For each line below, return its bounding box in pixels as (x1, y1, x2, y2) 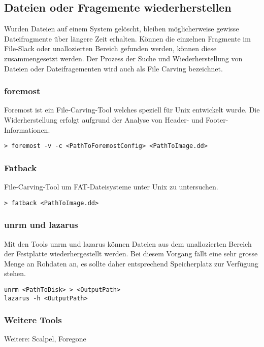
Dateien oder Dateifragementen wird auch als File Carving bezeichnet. (4, 63, 223, 73)
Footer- (206, 114, 228, 125)
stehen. (4, 268, 26, 279)
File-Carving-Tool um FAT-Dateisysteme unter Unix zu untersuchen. (4, 181, 218, 192)
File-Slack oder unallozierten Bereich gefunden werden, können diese (4, 43, 217, 54)
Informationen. (4, 124, 50, 135)
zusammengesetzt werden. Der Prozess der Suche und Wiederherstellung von (4, 53, 243, 63)
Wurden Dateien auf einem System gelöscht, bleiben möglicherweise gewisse (4, 23, 239, 34)
